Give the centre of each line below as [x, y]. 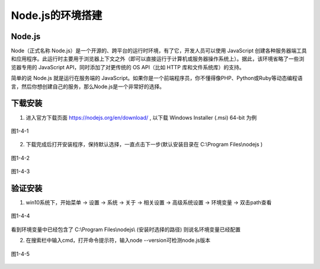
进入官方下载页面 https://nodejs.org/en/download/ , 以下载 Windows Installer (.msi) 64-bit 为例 [141, 117]
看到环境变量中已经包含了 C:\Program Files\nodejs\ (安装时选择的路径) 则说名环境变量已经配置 [126, 229]
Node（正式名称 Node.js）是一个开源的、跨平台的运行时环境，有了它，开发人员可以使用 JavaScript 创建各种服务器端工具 [159, 51]
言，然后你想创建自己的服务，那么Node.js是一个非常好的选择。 [88, 87]
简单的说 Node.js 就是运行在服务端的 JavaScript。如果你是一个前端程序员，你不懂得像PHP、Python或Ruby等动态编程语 [157, 78]
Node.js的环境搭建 [57, 15]
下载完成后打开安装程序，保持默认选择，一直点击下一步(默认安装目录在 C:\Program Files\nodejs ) [144, 145]
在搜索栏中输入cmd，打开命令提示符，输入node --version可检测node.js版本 [118, 241]
